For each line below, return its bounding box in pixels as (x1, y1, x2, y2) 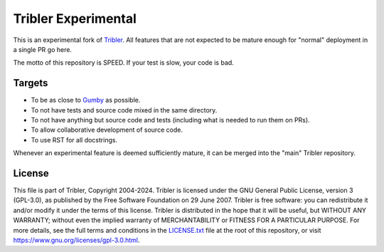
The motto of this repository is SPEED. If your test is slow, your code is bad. (13, 58, 234, 67)
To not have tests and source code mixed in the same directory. (31, 105, 218, 114)
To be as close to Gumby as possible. (31, 96, 141, 105)
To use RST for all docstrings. (31, 135, 117, 144)
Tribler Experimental (13, 11, 137, 26)
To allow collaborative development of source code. (31, 125, 183, 135)
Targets (13, 77, 48, 89)
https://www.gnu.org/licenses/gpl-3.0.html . (13, 236, 140, 245)
